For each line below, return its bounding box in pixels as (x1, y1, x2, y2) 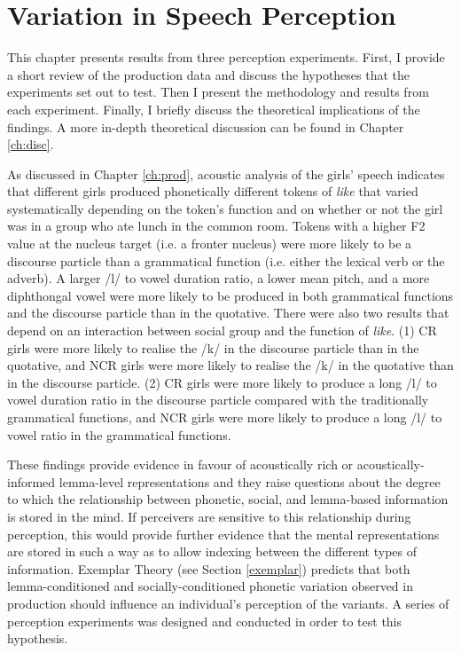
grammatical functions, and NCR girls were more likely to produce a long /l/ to (7, 408, 442, 426)
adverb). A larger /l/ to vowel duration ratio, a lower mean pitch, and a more (7, 269, 430, 287)
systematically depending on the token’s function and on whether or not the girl (7, 199, 443, 217)
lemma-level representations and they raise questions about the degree (59, 472, 441, 491)
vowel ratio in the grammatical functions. (7, 425, 231, 444)
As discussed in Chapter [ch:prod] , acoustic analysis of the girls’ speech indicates (7, 164, 445, 183)
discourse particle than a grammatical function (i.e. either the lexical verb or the (7, 251, 445, 270)
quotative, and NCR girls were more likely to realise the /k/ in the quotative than (7, 356, 454, 374)
